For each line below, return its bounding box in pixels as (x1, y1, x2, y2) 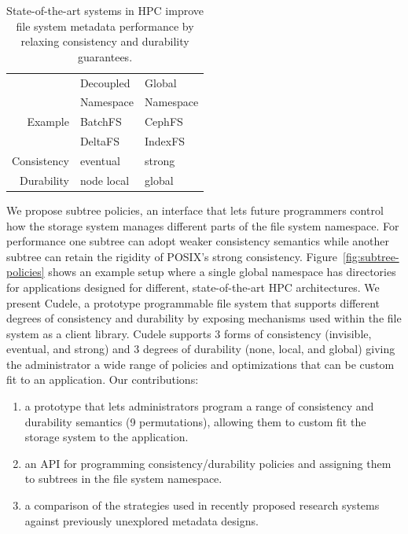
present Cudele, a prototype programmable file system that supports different (6, 294, 380, 311)
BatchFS (79, 113, 122, 130)
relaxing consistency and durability (20, 33, 189, 50)
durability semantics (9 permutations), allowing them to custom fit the (24, 413, 366, 429)
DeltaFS (79, 133, 120, 149)
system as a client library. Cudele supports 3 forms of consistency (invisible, (6, 325, 372, 341)
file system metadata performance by (16, 17, 194, 34)
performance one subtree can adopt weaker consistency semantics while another (6, 233, 390, 249)
